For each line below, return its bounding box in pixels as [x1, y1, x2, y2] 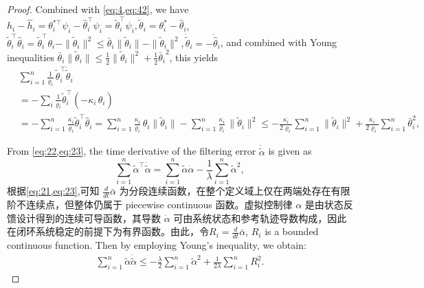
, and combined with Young [220, 35, 337, 49]
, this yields [169, 49, 219, 64]
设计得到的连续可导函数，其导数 [16, 210, 161, 225]
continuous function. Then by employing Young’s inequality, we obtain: [7, 238, 306, 252]
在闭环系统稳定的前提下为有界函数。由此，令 [7, 224, 209, 239]
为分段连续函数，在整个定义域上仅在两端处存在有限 [119, 184, 350, 198]
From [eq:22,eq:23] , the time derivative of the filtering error [7, 144, 256, 158]
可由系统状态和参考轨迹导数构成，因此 [173, 210, 347, 225]
